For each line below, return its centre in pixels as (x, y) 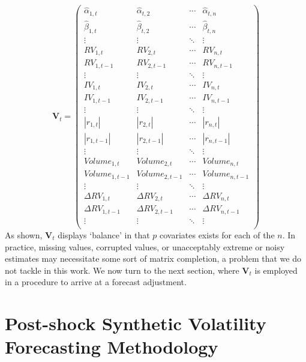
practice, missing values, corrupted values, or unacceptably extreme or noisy (145, 246)
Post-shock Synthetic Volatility (136, 323)
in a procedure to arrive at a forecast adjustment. (96, 282)
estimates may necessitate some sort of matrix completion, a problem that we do (153, 258)
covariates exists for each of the (217, 234)
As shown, (24, 234)
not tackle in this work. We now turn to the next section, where (122, 270)
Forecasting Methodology (112, 347)
